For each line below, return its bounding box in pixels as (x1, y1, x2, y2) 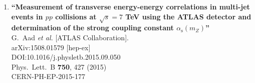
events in (11, 11, 43, 21)
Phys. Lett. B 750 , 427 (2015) (11, 61, 107, 72)
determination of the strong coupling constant (11, 22, 174, 33)
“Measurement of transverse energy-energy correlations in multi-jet (11, 1, 250, 11)
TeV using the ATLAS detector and (125, 11, 251, 21)
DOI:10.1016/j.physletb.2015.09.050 (11, 52, 121, 62)
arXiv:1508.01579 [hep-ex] (11, 42, 91, 52)
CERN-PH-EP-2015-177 (11, 71, 85, 82)
